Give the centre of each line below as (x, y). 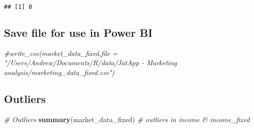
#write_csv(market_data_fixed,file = (61, 53)
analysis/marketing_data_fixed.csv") (59, 72)
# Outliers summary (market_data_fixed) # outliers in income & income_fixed (127, 119)
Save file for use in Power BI (78, 33)
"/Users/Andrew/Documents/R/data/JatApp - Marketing (91, 63)
